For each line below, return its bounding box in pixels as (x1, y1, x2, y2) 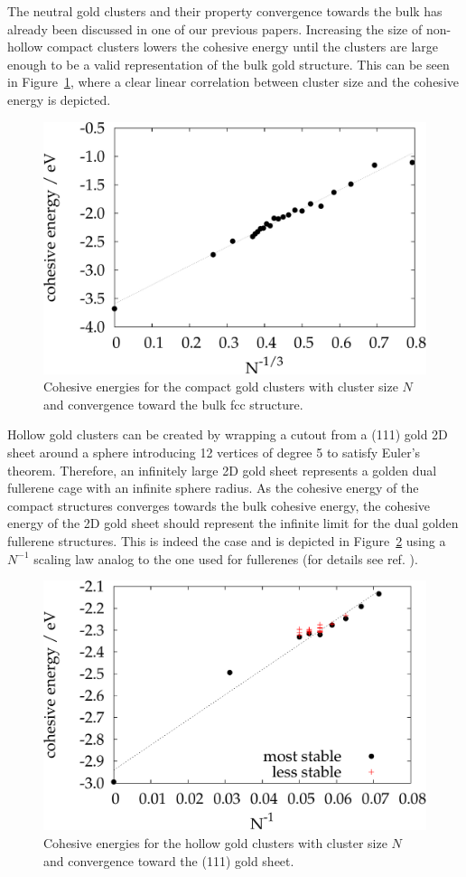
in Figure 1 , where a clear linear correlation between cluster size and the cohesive (7, 72, 459, 91)
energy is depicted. (7, 90, 111, 108)
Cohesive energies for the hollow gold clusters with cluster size (43, 833, 387, 852)
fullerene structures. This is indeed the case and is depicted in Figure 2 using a (7, 531, 446, 550)
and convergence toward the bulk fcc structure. (43, 394, 303, 413)
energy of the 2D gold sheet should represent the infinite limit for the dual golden (7, 514, 459, 533)
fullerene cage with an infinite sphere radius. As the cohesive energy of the (7, 478, 419, 497)
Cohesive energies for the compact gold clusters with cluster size (43, 377, 398, 396)
